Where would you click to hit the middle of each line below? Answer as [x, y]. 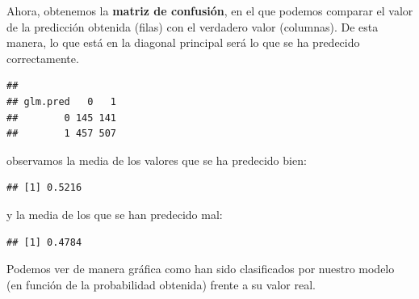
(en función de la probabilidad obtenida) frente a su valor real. [161, 284]
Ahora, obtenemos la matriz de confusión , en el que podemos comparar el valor [210, 11]
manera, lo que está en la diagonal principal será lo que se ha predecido [183, 42]
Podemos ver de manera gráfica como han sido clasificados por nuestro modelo [201, 269]
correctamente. [43, 58]
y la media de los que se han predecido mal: [115, 214]
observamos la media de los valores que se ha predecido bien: [157, 160]
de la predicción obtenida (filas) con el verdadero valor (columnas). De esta [193, 26]
